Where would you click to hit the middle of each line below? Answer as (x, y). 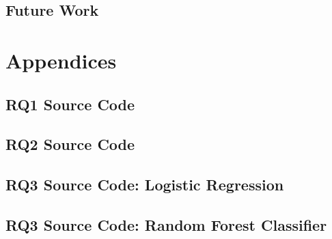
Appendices (61, 60)
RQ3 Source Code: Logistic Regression (145, 185)
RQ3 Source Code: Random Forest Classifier (166, 224)
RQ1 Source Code (70, 104)
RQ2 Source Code (70, 144)
